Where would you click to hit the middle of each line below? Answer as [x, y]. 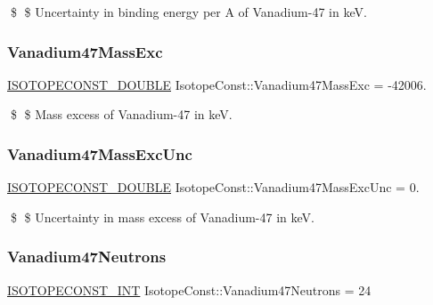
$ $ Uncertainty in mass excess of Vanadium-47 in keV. [162, 217]
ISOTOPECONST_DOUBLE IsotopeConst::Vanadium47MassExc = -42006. [217, 84]
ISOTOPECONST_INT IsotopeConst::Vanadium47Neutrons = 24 [189, 289]
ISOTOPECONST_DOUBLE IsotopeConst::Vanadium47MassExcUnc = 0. [213, 187]
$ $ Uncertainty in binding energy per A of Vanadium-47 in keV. [188, 12]
